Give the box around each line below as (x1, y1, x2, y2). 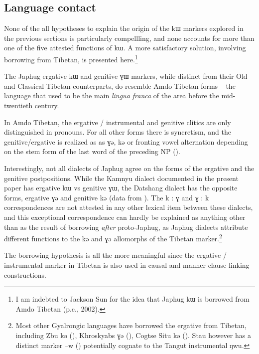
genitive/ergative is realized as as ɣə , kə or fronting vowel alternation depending (4, 136, 248, 147)
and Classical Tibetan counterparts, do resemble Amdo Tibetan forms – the (4, 80, 236, 91)
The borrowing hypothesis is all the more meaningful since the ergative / (4, 250, 227, 260)
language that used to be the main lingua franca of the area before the (4, 90, 219, 101)
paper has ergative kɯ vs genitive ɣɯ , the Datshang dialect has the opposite (4, 182, 238, 193)
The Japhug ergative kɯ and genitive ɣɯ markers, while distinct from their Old (4, 71, 248, 81)
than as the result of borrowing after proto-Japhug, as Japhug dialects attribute (4, 221, 248, 232)
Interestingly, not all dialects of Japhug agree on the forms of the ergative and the (4, 163, 255, 173)
